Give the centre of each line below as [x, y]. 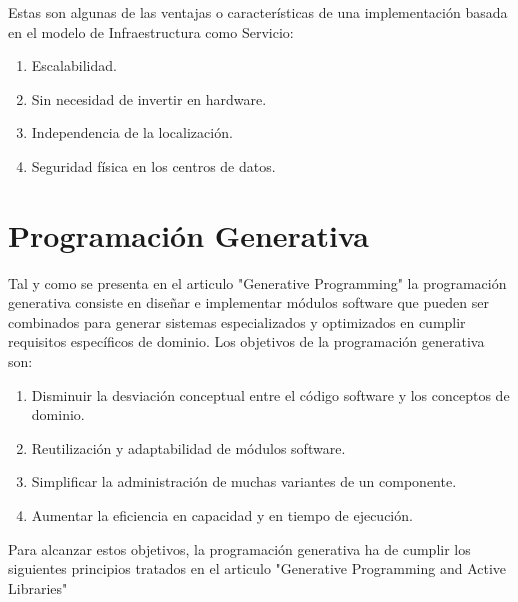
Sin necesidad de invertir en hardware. [149, 98]
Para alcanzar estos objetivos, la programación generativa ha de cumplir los [239, 548]
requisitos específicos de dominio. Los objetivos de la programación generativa [246, 341]
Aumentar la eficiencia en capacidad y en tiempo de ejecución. [222, 515]
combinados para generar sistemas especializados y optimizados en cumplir [237, 321]
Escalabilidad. [74, 65]
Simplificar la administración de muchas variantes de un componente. [244, 481]
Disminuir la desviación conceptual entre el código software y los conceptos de [270, 394]
